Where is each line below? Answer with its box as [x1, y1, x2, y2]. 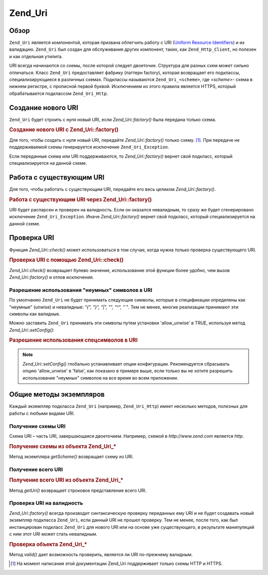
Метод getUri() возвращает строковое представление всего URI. [9, 487, 147, 493]
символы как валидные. [9, 311, 61, 317]
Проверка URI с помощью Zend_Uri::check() [9, 257, 124, 264]
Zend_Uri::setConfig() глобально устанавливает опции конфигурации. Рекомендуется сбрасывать [22, 361, 230, 367]
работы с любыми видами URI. [9, 410, 75, 416]
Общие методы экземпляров [9, 390, 105, 399]
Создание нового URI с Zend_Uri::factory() [9, 126, 119, 133]
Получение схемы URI [9, 423, 66, 430]
